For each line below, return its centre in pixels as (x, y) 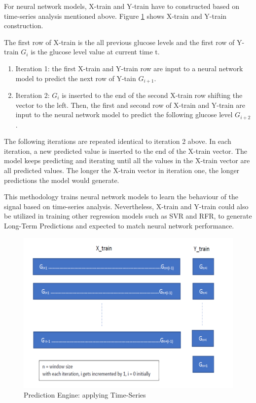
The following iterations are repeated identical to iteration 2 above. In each (118, 141)
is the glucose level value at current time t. (95, 52)
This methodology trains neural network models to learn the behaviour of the (121, 197)
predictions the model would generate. (62, 180)
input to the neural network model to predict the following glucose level (124, 114)
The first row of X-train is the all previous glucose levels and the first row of (119, 42)
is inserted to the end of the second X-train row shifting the (152, 95)
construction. (24, 25)
